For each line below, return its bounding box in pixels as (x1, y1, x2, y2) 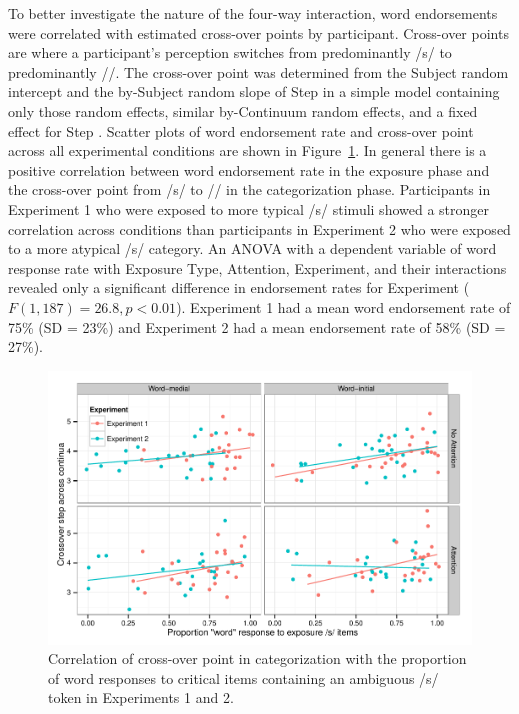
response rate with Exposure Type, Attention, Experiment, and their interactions (8, 257, 507, 278)
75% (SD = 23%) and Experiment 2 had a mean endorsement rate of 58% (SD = (8, 316, 506, 337)
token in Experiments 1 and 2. (48, 687, 234, 708)
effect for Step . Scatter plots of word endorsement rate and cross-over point (8, 120, 474, 141)
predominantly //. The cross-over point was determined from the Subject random (8, 61, 509, 82)
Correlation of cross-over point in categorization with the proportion (48, 648, 467, 669)
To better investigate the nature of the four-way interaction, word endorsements (8, 3, 498, 23)
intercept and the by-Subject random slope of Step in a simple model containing (8, 81, 500, 102)
